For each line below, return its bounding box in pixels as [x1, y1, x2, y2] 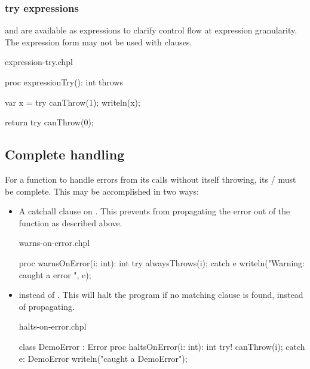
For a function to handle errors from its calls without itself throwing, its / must [5, 173, 296, 185]
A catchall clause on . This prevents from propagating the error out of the [19, 205, 290, 217]
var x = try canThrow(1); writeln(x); [5, 96, 140, 108]
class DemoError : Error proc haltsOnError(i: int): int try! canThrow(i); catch [19, 340, 305, 352]
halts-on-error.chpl [19, 320, 87, 333]
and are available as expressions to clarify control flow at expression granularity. [5, 24, 297, 36]
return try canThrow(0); [5, 116, 94, 128]
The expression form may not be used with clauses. [5, 35, 192, 48]
